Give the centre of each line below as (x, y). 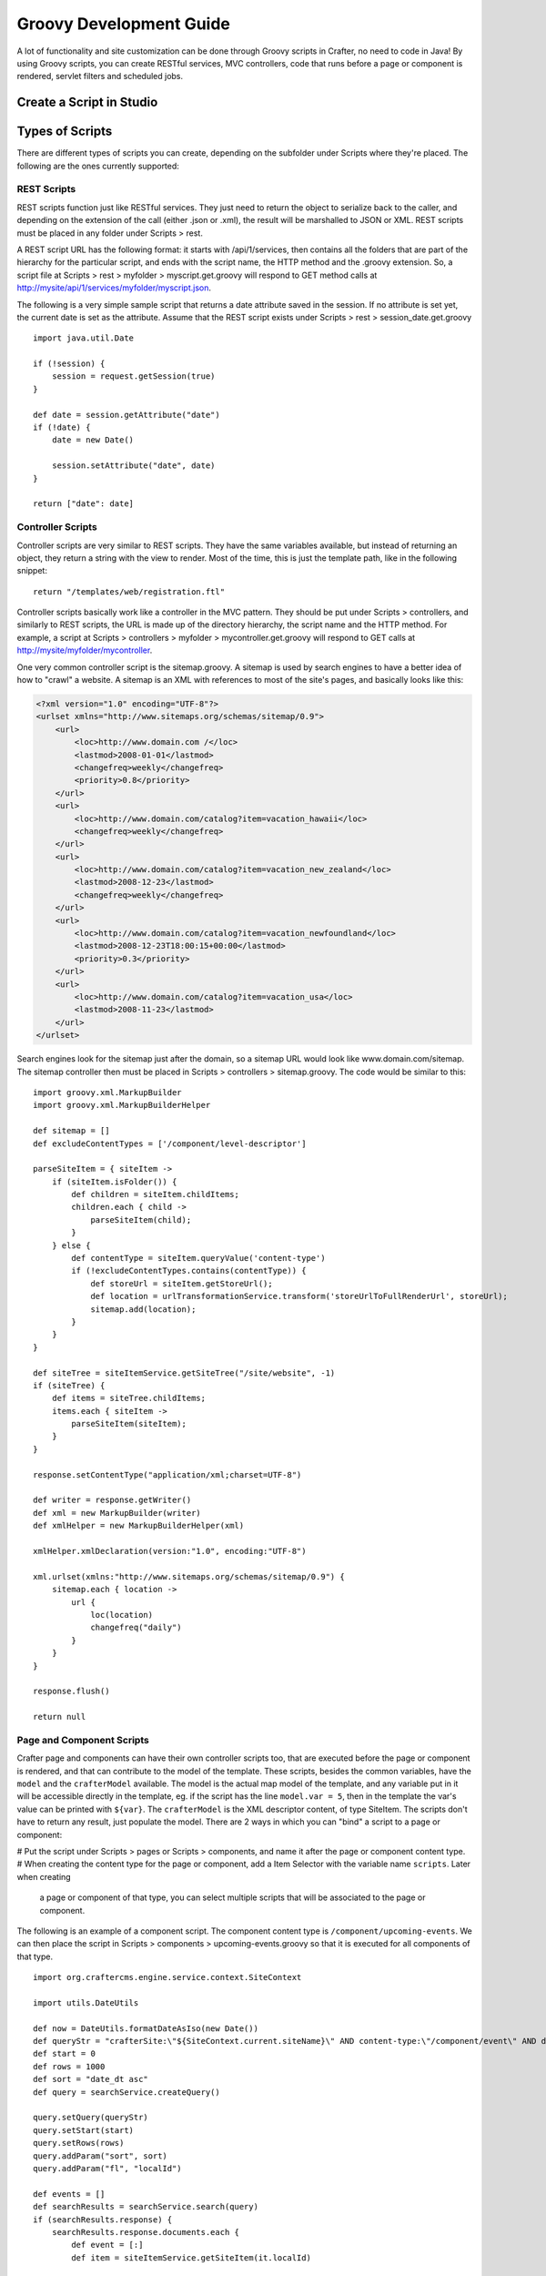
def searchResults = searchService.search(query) (146, 2207)
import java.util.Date (84, 338)
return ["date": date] (84, 504)
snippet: (32, 571)
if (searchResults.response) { (103, 2220)
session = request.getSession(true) (133, 376)
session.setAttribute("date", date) (133, 466)
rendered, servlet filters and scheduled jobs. (100, 76)
